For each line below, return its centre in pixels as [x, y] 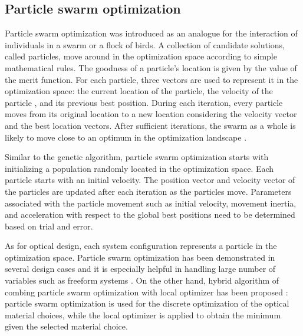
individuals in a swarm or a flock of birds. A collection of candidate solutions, [145, 44]
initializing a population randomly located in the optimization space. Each [139, 168]
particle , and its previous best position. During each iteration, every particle [144, 102]
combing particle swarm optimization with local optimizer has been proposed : [146, 292]
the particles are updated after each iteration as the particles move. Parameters [148, 191]
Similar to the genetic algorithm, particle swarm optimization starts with [137, 157]
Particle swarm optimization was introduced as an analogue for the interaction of [151, 33]
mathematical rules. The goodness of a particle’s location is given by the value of [151, 67]
